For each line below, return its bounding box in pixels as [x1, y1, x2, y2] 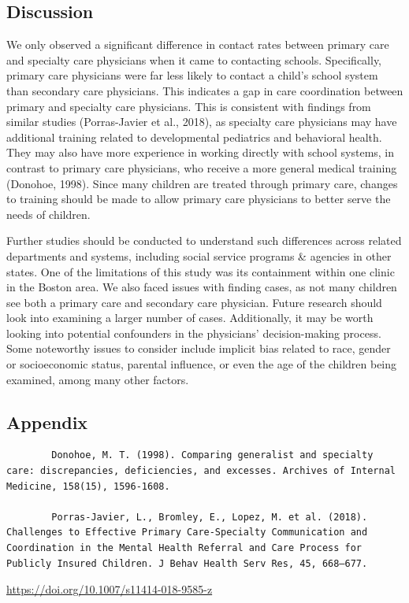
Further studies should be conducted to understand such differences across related [6, 232, 402, 249]
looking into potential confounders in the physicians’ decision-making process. [6, 324, 381, 341]
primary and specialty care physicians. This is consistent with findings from [6, 98, 371, 114]
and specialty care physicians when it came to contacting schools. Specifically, [6, 51, 382, 68]
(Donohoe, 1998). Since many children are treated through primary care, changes [6, 175, 398, 191]
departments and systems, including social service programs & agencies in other [6, 247, 392, 264]
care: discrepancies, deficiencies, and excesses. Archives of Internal [6, 465, 396, 477]
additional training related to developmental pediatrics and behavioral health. [6, 128, 382, 145]
